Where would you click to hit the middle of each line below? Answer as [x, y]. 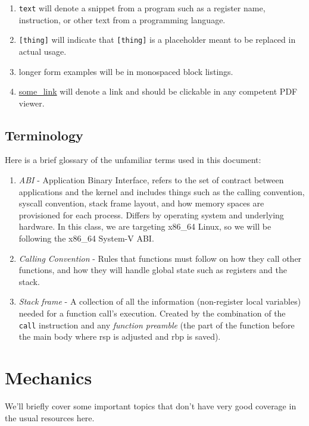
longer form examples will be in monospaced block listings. [126, 71]
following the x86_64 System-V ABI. [86, 238]
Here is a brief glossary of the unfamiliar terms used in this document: [133, 160]
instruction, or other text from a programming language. [122, 19]
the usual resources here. [50, 417]
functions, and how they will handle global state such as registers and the [153, 270]
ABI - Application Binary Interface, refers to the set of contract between [151, 180]
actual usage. [43, 51]
